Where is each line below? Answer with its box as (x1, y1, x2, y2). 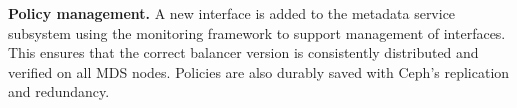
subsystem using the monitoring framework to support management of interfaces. (8, 22, 506, 43)
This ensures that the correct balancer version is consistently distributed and (8, 42, 479, 63)
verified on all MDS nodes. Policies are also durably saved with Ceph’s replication (8, 61, 510, 82)
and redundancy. (8, 81, 110, 102)
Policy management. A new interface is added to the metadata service (8, 3, 456, 23)
